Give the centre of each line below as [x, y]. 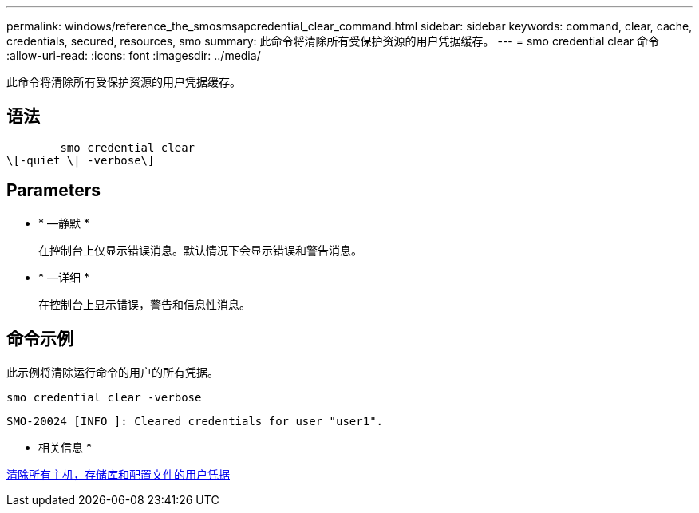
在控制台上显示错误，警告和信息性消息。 [144, 304]
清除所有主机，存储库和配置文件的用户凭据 [118, 474]
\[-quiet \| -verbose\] [81, 160]
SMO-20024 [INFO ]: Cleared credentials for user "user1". [195, 421]
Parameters [53, 191]
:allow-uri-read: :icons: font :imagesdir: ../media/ [134, 55]
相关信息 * [65, 447]
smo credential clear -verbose [104, 397]
